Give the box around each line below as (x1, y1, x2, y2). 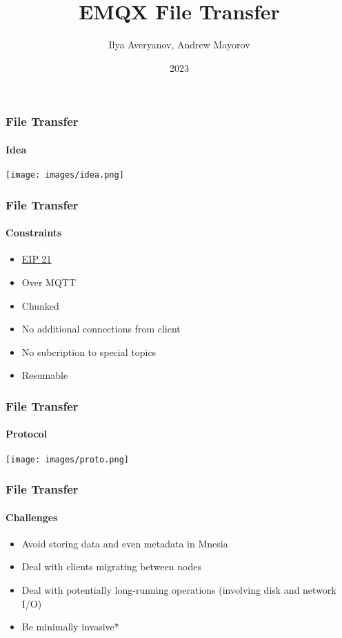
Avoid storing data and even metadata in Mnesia (21, 536, 228, 550)
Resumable (21, 368, 68, 382)
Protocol (6, 426, 48, 441)
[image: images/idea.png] (6, 170, 124, 180)
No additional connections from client (21, 321, 181, 336)
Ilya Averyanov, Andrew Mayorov (108, 37, 250, 52)
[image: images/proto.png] (6, 454, 129, 465)
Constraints (6, 225, 62, 240)
